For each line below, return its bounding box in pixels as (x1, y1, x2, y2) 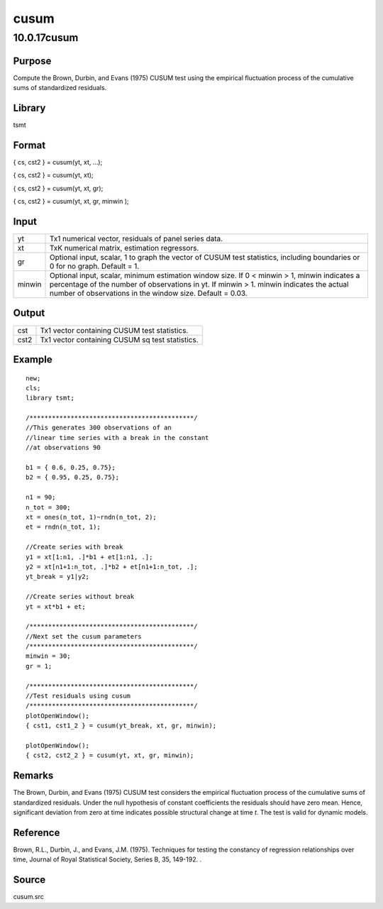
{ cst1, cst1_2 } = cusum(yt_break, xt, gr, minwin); (26, 722, 216, 730)
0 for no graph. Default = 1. (49, 261, 140, 271)
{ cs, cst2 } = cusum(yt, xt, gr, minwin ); (13, 197, 129, 206)
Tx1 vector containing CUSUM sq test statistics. (40, 334, 199, 344)
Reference (13, 827, 60, 839)
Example (13, 353, 52, 365)
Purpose (13, 55, 52, 67)
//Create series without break (26, 593, 135, 601)
